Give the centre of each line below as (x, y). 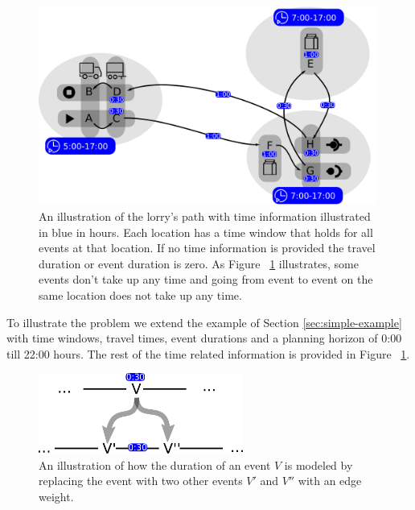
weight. (56, 496)
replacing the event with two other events (141, 481)
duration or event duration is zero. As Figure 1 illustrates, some (199, 263)
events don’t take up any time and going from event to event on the (206, 279)
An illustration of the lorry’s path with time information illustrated (205, 216)
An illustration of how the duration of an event (155, 464)
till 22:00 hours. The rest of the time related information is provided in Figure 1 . (208, 353)
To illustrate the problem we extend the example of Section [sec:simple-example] (204, 322)
